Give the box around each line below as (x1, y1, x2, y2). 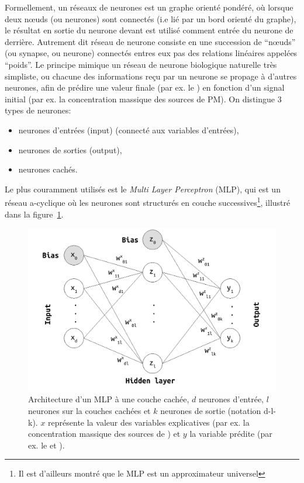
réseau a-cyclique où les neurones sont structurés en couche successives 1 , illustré (5, 195, 291, 208)
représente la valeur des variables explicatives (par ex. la (48, 416, 250, 428)
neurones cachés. (18, 163, 78, 175)
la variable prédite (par (189, 427, 272, 440)
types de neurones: (5, 104, 71, 116)
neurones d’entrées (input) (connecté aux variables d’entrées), (18, 123, 239, 136)
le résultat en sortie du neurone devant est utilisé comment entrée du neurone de (5, 24, 293, 36)
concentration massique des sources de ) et (28, 427, 181, 440)
